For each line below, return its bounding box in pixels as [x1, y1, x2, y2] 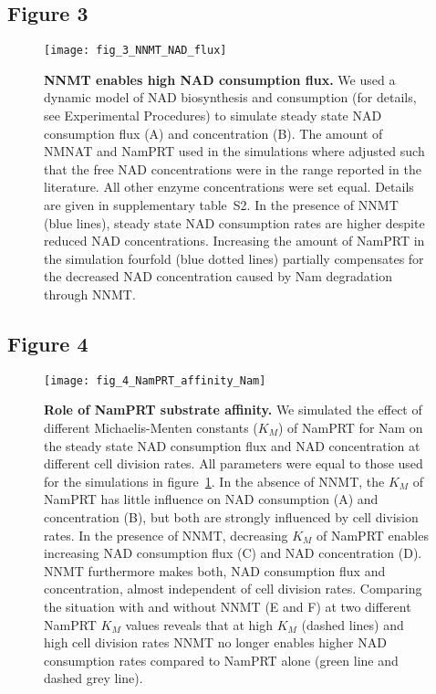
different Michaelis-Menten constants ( [44, 418, 258, 437]
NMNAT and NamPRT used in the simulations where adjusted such [44, 142, 425, 161]
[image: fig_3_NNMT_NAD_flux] [44, 44, 227, 58]
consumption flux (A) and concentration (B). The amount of [44, 123, 383, 142]
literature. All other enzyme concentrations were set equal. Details [44, 177, 414, 196]
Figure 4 [7, 329, 88, 357]
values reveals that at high [125, 615, 274, 634]
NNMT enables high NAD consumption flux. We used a [44, 69, 396, 89]
